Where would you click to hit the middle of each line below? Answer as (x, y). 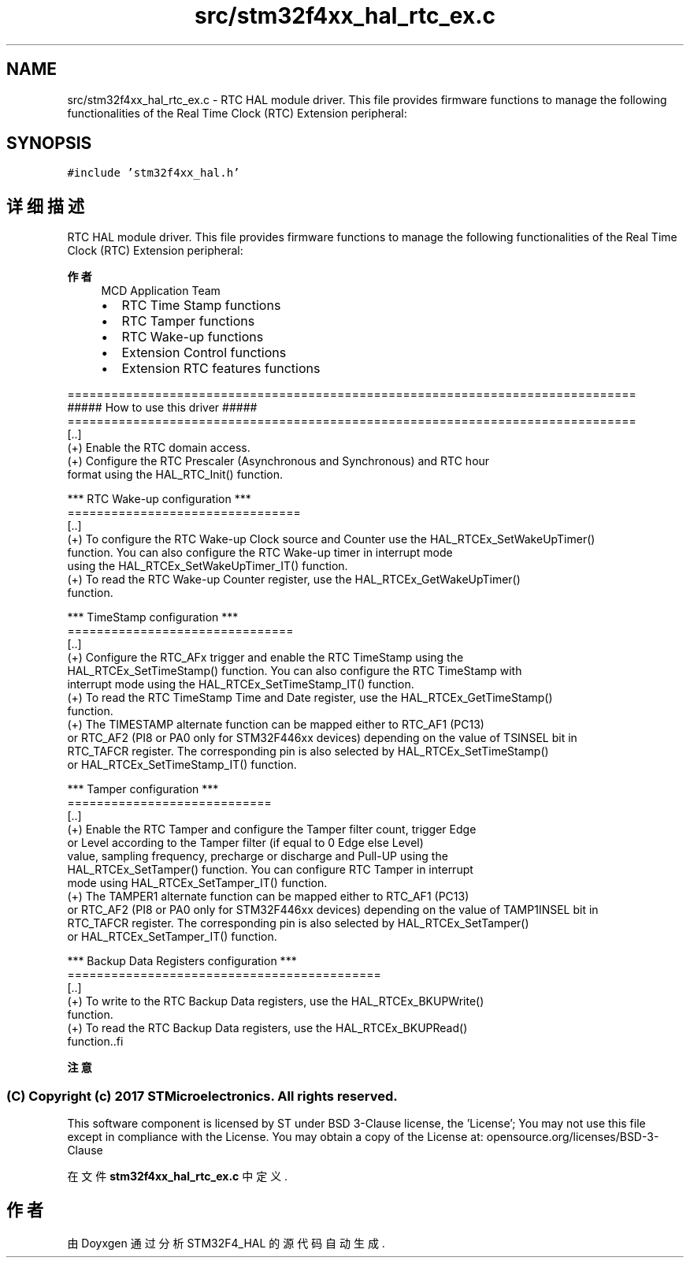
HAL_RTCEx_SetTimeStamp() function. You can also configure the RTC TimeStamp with (295, 671)
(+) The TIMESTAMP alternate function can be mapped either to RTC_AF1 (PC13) (276, 725)
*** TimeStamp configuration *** (153, 617)
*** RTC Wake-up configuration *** (159, 499)
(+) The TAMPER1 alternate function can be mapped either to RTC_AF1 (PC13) (268, 897)
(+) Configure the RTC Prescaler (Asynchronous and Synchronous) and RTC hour (278, 461)
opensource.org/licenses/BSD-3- (573, 1137)
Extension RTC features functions (221, 369)
